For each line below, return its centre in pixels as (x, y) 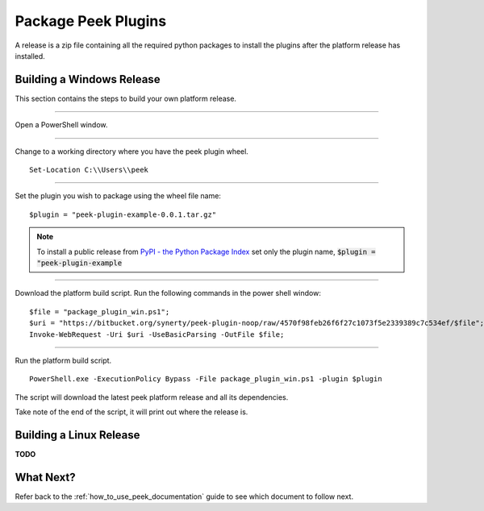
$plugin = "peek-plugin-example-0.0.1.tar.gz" (123, 214)
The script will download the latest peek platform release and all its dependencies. (152, 397)
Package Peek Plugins (91, 21)
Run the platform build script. (63, 360)
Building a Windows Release (88, 79)
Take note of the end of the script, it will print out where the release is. (131, 412)
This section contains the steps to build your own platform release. (126, 98)
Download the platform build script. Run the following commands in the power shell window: (168, 293)
